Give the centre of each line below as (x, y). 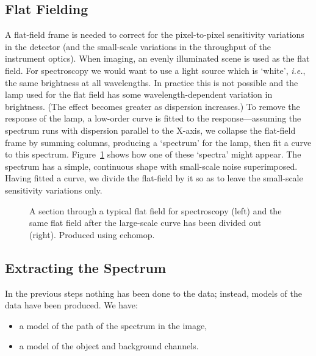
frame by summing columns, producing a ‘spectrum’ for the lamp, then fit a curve (158, 142)
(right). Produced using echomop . (92, 234)
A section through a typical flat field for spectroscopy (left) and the (156, 210)
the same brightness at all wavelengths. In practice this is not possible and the (152, 82)
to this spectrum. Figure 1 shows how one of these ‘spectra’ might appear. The (153, 154)
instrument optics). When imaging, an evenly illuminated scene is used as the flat (157, 58)
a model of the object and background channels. (109, 346)
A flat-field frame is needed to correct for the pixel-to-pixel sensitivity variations (155, 35)
